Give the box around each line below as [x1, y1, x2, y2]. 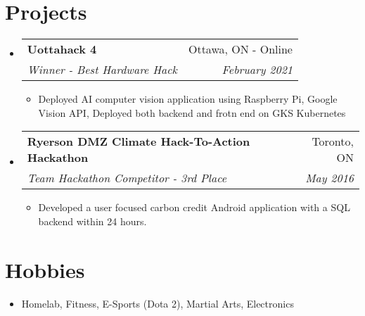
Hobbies [5, 255, 85, 284]
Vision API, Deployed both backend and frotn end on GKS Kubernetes [38, 105, 346, 120]
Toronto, [312, 133, 354, 150]
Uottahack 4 [27, 41, 97, 58]
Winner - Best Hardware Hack [27, 61, 177, 78]
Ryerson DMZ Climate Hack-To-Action [27, 133, 250, 150]
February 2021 [222, 61, 293, 78]
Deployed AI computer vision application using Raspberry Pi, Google [38, 91, 338, 106]
